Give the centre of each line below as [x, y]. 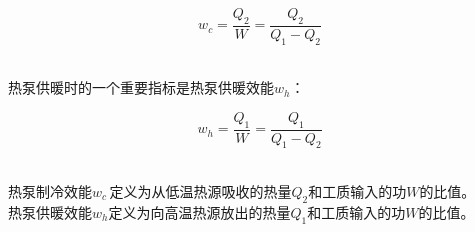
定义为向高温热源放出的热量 [199, 211]
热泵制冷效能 [50, 191]
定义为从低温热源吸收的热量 [200, 191]
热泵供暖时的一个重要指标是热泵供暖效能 [141, 87]
